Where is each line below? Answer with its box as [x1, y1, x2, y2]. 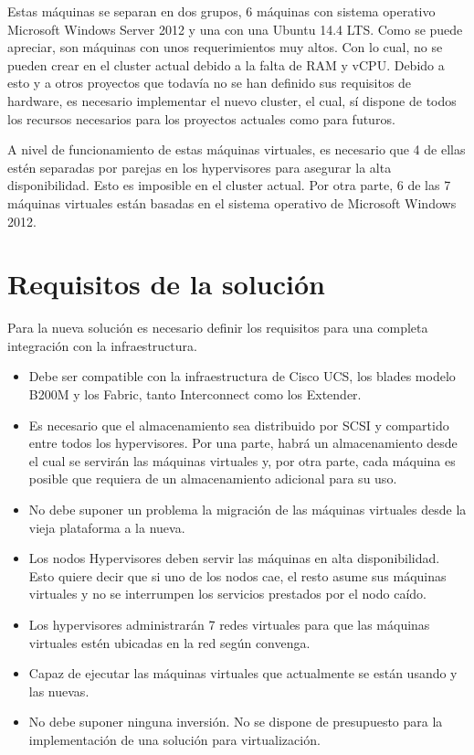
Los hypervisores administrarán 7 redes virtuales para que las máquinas [28, 614, 430, 633]
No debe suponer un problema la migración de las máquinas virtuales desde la [28, 500, 467, 518]
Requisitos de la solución [7, 265, 325, 303]
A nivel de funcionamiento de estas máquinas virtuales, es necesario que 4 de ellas [7, 140, 466, 159]
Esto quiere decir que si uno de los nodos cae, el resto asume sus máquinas [28, 566, 447, 585]
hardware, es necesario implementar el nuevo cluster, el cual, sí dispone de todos [7, 90, 457, 110]
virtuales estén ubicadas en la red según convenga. [28, 633, 311, 652]
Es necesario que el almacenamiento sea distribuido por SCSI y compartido [28, 415, 449, 434]
